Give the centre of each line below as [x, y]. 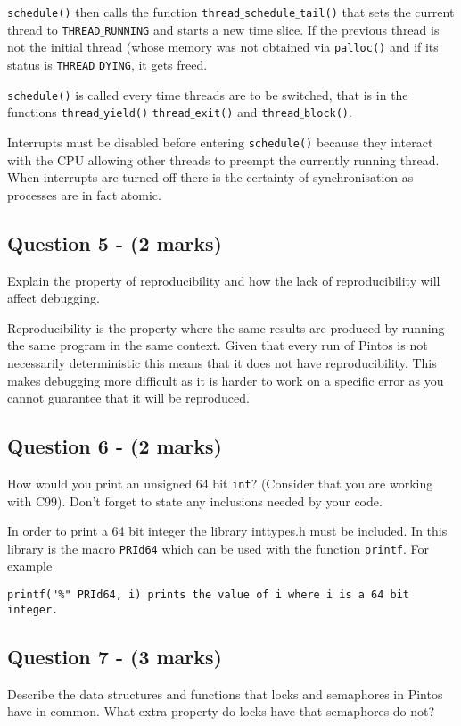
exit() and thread [247, 112]
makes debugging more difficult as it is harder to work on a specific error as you [226, 380]
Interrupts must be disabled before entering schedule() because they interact [220, 142]
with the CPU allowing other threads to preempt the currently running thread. [223, 159]
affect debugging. [54, 298]
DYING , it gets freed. [153, 64]
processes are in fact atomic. [84, 194]
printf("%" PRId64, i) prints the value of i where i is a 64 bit [209, 595]
